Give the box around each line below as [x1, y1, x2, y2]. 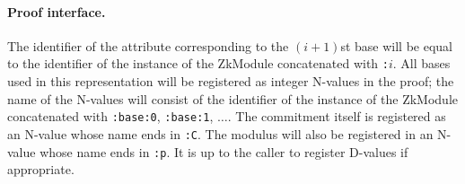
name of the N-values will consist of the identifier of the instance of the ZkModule [7, 89, 458, 108]
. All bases [392, 54, 451, 73]
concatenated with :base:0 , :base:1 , [7, 107, 214, 126]
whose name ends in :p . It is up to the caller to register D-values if [39, 142, 408, 161]
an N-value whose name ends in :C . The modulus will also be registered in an [7, 124, 434, 143]
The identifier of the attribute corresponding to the [7, 36, 289, 55]
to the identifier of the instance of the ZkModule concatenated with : [7, 54, 389, 73]
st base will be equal [340, 36, 453, 55]
